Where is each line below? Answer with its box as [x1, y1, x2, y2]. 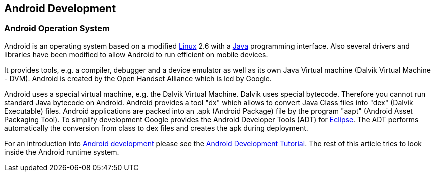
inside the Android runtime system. [4, 147, 119, 156]
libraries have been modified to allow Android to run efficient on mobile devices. [4, 50, 268, 59]
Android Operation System [4, 23, 110, 34]
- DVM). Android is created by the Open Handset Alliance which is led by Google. [4, 74, 272, 83]
